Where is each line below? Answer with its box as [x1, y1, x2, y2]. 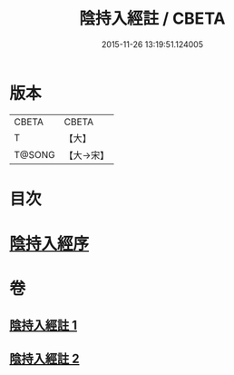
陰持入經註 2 [9, 351, 80, 367]
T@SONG [14, 148, 56, 161]
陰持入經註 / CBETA [79, 8, 226, 29]
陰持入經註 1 [9, 317, 78, 332]
